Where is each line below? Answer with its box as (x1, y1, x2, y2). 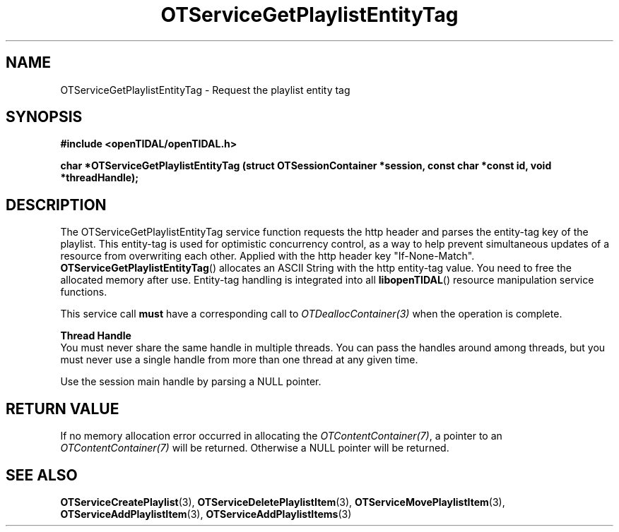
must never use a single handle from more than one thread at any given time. (60, 353, 418, 366)
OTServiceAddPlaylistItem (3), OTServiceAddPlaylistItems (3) (60, 507, 352, 520)
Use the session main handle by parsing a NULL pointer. (60, 375, 322, 388)
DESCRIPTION (6, 195, 107, 214)
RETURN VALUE (6, 399, 119, 418)
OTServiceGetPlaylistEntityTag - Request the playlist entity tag (60, 83, 350, 96)
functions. (60, 286, 107, 298)
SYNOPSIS (6, 108, 83, 126)
